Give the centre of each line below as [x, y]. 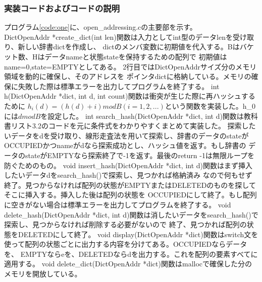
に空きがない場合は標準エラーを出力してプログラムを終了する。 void [118, 204]
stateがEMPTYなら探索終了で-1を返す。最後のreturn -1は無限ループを [140, 155]
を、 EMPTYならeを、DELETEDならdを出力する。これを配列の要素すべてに [131, 254]
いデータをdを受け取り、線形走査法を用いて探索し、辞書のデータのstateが [126, 135]
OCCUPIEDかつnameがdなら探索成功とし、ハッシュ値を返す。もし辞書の [125, 145]
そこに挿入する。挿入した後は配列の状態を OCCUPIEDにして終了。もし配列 [130, 195]
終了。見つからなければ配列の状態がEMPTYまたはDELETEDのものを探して [130, 185]
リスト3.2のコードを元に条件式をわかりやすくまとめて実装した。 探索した [133, 126]
